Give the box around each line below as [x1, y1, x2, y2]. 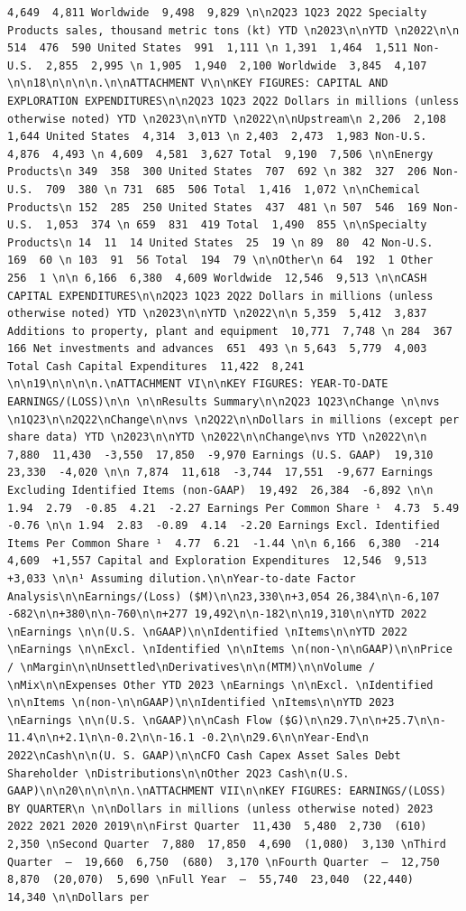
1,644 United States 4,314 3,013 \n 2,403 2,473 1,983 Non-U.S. [7, 130, 427, 144]
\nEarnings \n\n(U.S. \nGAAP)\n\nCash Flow [7, 713, 272, 727]
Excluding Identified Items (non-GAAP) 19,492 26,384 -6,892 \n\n [7, 484, 434, 497]
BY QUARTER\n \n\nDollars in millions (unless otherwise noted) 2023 [7, 802, 434, 815]
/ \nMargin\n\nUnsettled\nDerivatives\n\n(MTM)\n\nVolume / [7, 660, 376, 674]
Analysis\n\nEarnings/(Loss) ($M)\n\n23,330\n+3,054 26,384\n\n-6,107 [7, 590, 440, 603]
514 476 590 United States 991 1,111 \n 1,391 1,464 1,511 [7, 42, 407, 55]
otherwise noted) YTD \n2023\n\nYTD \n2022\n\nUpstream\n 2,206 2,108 [7, 112, 446, 125]
